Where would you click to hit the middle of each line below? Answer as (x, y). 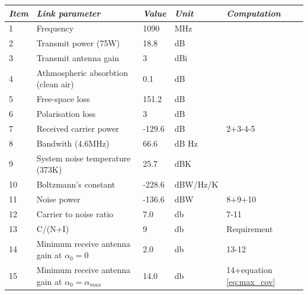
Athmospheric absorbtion (82, 72)
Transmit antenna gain (78, 58)
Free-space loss (63, 99)
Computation (254, 13)
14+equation (249, 269)
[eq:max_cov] (251, 281)
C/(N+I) (53, 228)
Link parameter (68, 13)
